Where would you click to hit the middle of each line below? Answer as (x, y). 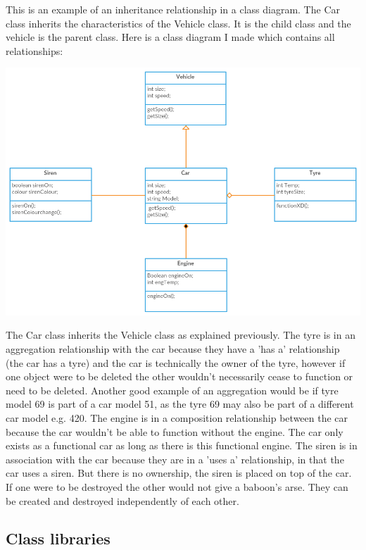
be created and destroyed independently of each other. (122, 500)
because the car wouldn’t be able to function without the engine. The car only (175, 431)
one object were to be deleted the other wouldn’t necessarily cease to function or (179, 376)
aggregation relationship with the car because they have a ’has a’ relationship (173, 348)
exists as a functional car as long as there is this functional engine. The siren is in (182, 445)
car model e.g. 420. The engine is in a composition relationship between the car (177, 417)
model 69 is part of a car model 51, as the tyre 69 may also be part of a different (180, 404)
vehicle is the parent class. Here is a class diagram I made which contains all (170, 37)
